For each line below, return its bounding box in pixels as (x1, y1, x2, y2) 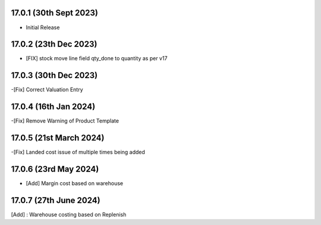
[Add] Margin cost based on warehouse (26, 180, 124, 187)
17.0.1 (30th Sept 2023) (11, 8, 98, 18)
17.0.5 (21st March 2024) (11, 133, 105, 143)
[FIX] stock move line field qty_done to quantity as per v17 (26, 55, 168, 62)
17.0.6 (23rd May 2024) (11, 164, 99, 174)
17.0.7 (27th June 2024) (11, 195, 100, 205)
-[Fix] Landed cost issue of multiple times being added (11, 149, 146, 156)
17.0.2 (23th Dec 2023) (11, 39, 97, 49)
